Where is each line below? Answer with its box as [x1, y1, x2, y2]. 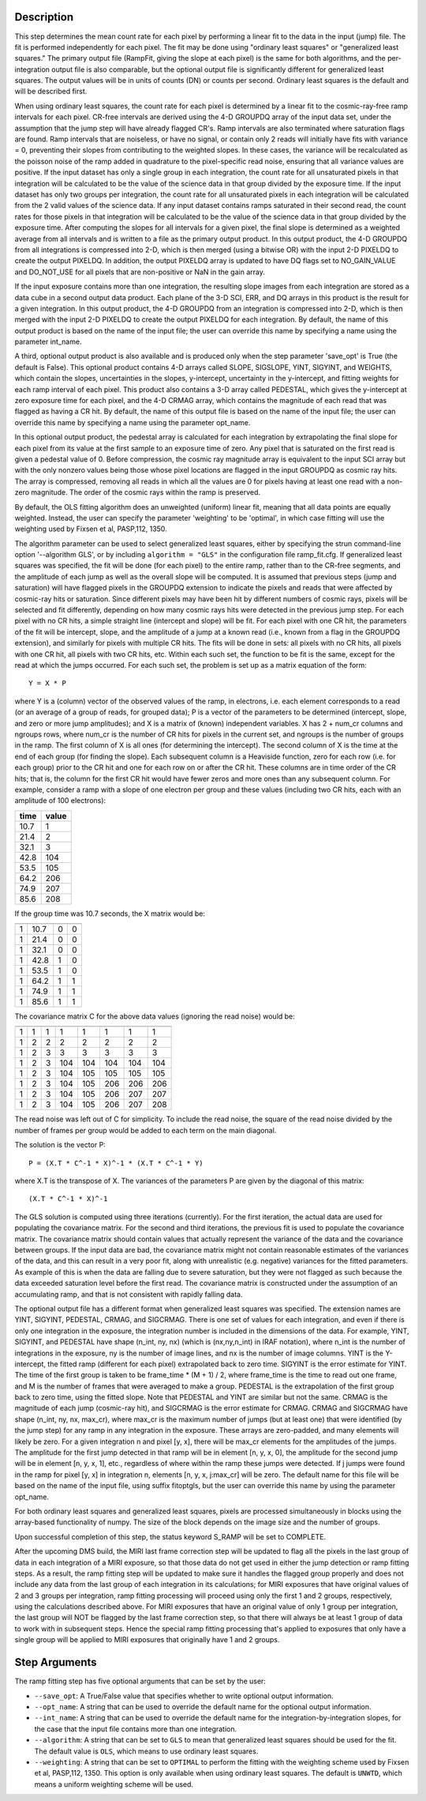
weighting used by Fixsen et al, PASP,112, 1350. [14, 524, 167, 533]
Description [14, 10, 74, 24]
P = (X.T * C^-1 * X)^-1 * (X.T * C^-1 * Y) [28, 1159, 204, 1167]
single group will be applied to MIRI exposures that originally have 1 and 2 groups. [14, 1635, 280, 1645]
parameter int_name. [14, 337, 82, 347]
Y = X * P [28, 679, 66, 688]
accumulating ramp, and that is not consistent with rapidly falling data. [14, 1289, 243, 1299]
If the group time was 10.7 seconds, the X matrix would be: [14, 909, 205, 918]
